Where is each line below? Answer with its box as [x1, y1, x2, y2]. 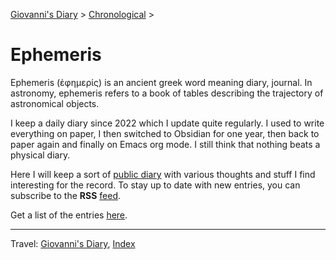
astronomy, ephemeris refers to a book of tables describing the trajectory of [10, 87, 324, 99]
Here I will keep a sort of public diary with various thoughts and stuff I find [10, 168, 316, 180]
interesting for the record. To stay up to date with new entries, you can [10, 179, 301, 191]
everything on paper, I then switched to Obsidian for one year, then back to [10, 127, 320, 139]
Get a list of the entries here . [10, 209, 128, 221]
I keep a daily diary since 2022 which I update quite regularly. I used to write [10, 117, 325, 129]
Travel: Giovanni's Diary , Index [10, 237, 136, 249]
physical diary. [10, 149, 71, 161]
